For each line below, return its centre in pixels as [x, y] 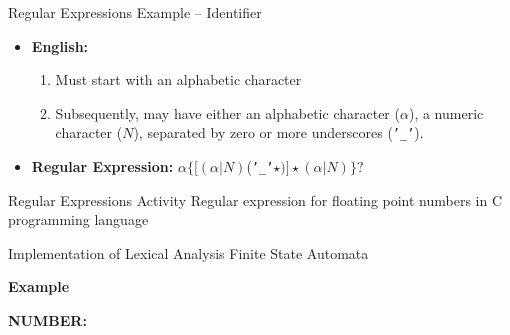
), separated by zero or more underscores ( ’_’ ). [278, 132]
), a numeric [446, 112]
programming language [78, 219]
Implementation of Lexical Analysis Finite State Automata [188, 252]
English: [60, 45]
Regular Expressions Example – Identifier [135, 12]
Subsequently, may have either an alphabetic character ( [227, 112]
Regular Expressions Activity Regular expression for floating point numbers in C [255, 199]
